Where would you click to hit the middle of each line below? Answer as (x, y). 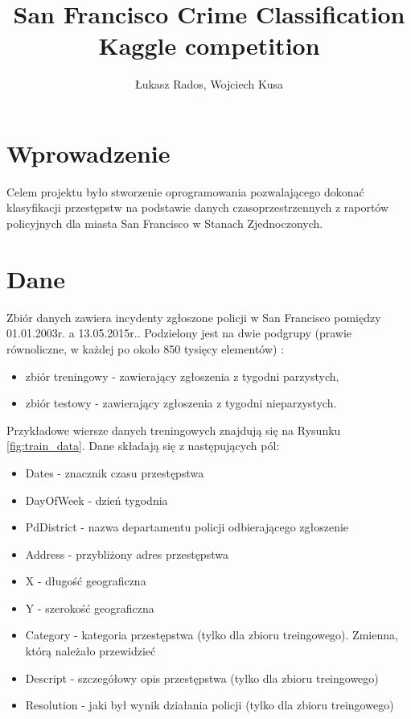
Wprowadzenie (88, 153)
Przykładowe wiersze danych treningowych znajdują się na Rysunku (174, 430)
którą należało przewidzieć (90, 651)
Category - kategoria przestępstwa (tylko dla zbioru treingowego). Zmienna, (212, 635)
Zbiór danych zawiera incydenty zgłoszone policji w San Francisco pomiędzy (194, 317)
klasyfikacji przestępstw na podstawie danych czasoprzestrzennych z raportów (198, 207)
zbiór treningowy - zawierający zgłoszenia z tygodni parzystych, (182, 376)
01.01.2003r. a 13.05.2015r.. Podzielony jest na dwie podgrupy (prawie (179, 333)
